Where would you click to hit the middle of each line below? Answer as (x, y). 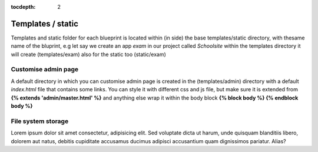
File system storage (40, 121)
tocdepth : (23, 7)
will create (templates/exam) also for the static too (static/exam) (88, 54)
